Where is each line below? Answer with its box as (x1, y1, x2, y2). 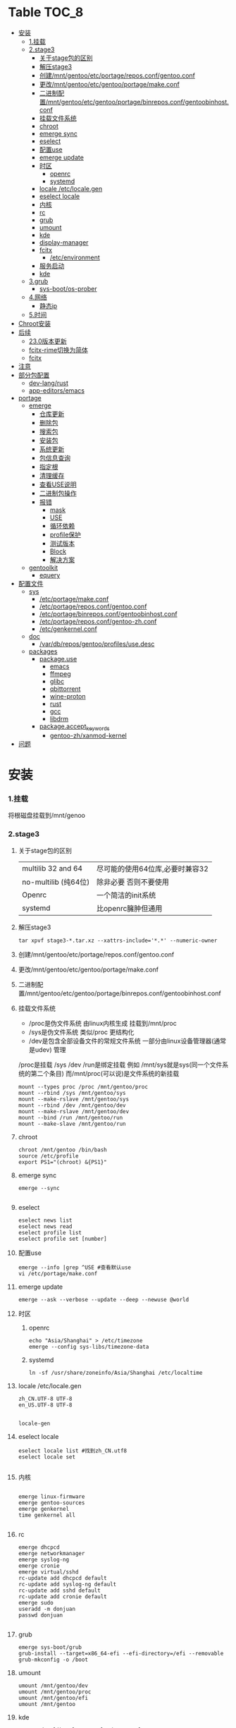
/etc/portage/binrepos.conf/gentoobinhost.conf (39, 609, 178, 618)
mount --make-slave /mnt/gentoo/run (18, 1120, 126, 1127)
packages (28, 647, 58, 656)
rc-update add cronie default (18, 1593, 108, 1600)
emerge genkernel (18, 1505, 70, 1512)
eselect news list (18, 1217, 73, 1224)
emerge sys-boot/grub (18, 1643, 82, 1650)
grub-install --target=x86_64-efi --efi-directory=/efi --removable (18, 1650, 224, 1657)
